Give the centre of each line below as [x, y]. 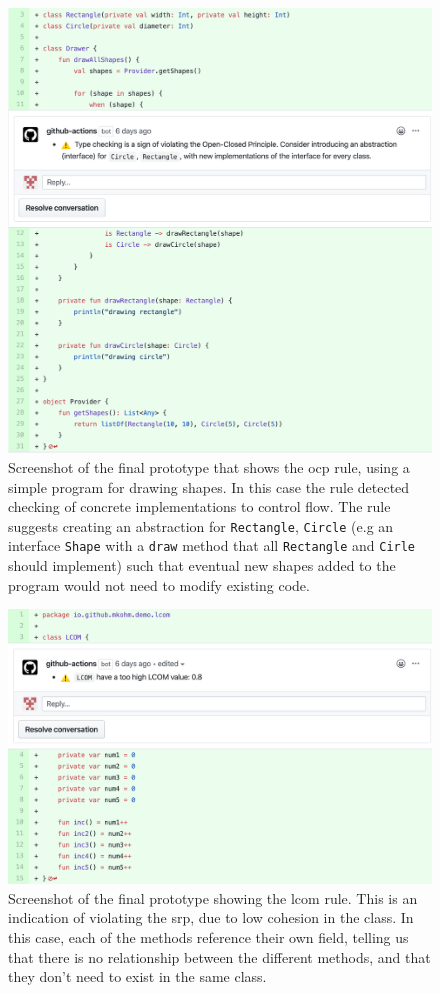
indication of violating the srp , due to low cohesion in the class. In [211, 917]
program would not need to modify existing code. [159, 584]
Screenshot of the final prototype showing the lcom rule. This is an [213, 897]
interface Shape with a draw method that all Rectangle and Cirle [212, 545]
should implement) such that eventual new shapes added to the [202, 565]
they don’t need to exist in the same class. [137, 976]
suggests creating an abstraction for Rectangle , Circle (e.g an [201, 525]
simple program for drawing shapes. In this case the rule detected [209, 486]
